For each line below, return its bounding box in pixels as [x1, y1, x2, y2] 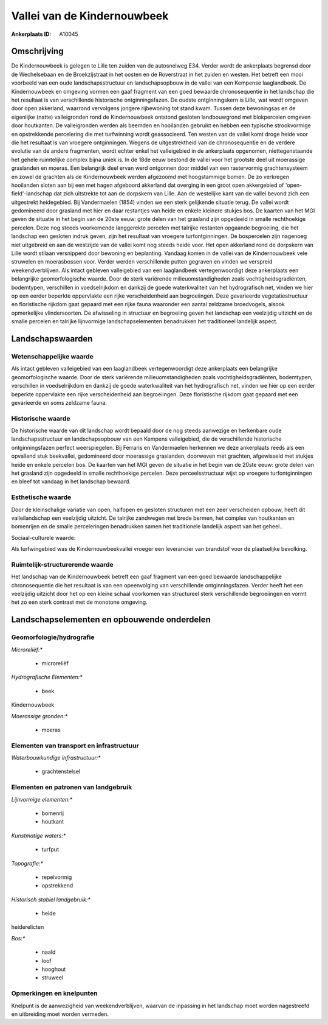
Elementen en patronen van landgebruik [11, 783, 132, 791]
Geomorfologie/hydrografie [11, 633, 95, 642]
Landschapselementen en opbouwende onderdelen [11, 615, 211, 625]
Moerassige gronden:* [11, 712, 68, 719]
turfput [41, 846, 59, 853]
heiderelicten [11, 923, 44, 931]
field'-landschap [11, 190, 53, 197]
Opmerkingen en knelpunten [11, 989, 98, 998]
